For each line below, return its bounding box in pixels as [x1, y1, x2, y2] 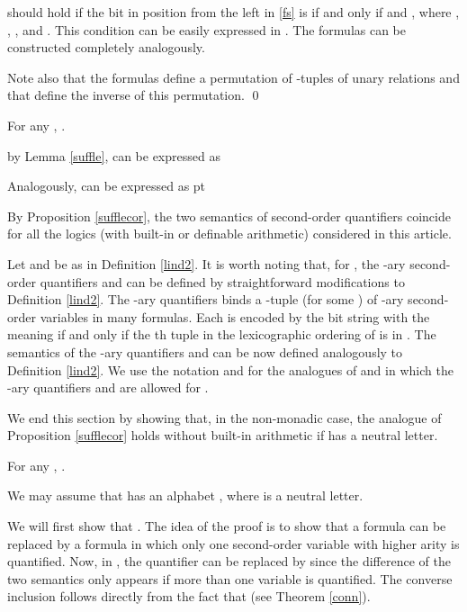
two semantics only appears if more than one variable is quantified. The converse [7, 569, 453, 588]
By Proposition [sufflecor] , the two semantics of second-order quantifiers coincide [7, 206, 451, 225]
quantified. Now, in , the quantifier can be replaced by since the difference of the [7, 552, 451, 571]
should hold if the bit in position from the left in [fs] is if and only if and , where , [7, 3, 460, 21]
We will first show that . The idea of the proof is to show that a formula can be [7, 517, 446, 535]
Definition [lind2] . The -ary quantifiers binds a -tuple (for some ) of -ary [7, 290, 404, 309]
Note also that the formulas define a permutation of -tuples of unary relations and [7, 67, 460, 86]
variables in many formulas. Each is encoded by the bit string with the [40, 307, 430, 326]
